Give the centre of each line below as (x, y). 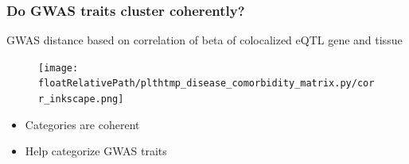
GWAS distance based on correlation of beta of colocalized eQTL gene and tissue (204, 40)
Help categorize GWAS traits (96, 151)
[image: (58, 68)
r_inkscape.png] (81, 99)
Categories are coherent (82, 124)
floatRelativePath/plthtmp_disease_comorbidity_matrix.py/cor (206, 84)
